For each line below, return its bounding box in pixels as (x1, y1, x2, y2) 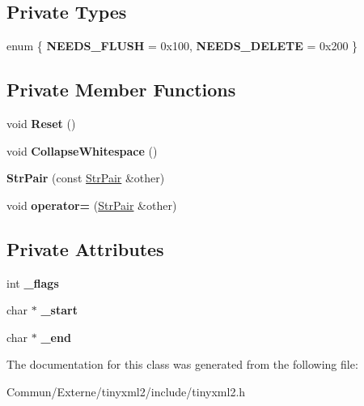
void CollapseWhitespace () (6, 142, 158, 159)
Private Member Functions (6, 77, 236, 102)
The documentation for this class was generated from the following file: (6, 356, 358, 373)
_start (40, 301, 78, 318)
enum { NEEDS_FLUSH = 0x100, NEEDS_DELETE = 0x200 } (6, 37, 358, 54)
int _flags (6, 274, 59, 291)
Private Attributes (6, 236, 164, 261)
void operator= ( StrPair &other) (6, 196, 177, 213)
